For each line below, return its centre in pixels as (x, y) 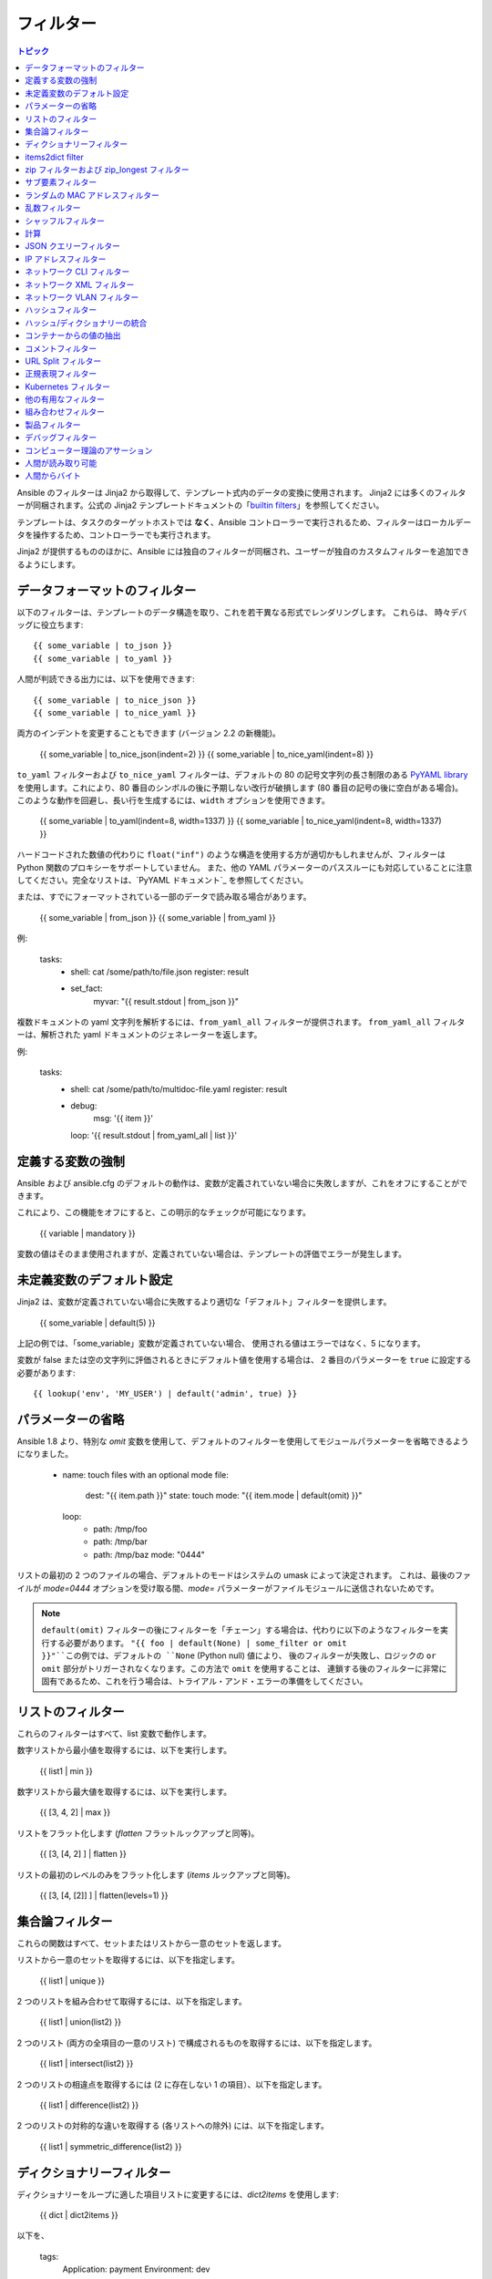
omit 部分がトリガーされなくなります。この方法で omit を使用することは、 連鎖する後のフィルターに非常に (244, 1668)
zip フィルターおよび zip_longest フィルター (108, 170)
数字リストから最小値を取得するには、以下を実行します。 (124, 1750)
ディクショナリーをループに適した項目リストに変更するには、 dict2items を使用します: (178, 2194)
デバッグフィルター (61, 438)
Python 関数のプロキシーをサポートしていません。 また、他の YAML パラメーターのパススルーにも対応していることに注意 (245, 867)
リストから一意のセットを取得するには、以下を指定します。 (128, 1960)
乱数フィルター (53, 208)
